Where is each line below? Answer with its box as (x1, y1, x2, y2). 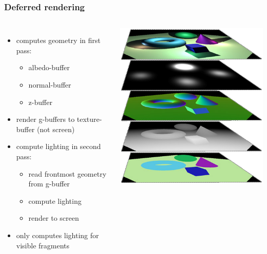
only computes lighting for (16, 229, 99, 240)
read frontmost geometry (28, 168, 107, 179)
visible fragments (16, 240, 70, 250)
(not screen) (36, 123, 75, 134)
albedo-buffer (28, 62, 70, 73)
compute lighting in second (16, 141, 101, 152)
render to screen (28, 213, 79, 223)
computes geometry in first (16, 35, 101, 46)
